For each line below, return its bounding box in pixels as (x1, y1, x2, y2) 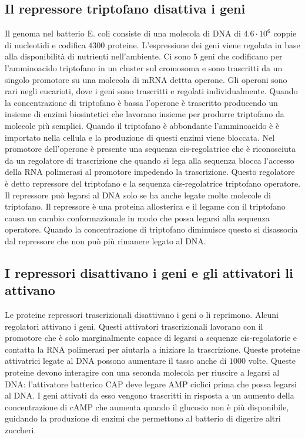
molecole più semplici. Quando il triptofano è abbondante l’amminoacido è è (5, 119, 280, 131)
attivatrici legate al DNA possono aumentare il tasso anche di (5, 354, 227, 367)
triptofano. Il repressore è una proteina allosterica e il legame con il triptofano (5, 200, 286, 213)
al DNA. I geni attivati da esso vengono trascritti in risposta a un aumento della (5, 389, 294, 401)
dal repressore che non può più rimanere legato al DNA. (5, 234, 206, 247)
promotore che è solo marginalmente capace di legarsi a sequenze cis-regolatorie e (5, 331, 297, 344)
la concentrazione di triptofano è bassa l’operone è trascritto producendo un (5, 96, 278, 108)
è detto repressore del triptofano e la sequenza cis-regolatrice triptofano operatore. (5, 177, 301, 189)
